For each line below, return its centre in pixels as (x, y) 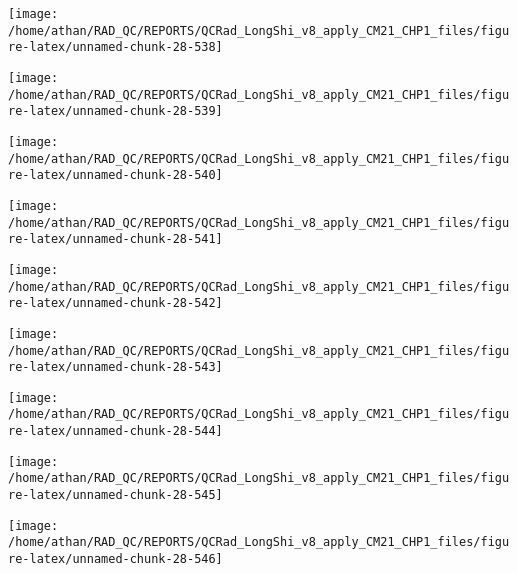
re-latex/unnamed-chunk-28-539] (115, 111)
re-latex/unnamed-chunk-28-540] (115, 175)
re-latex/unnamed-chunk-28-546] (115, 559)
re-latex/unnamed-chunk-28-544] (115, 431)
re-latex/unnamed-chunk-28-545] (115, 495)
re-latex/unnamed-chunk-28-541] (115, 239)
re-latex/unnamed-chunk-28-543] (115, 367)
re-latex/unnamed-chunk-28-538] (115, 47)
